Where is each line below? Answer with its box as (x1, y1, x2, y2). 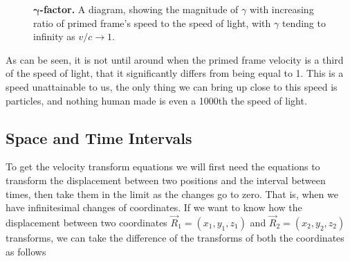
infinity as (33, 29, 75, 44)
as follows (6, 244, 46, 258)
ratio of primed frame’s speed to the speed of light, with (33, 15, 271, 30)
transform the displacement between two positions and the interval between (6, 172, 326, 187)
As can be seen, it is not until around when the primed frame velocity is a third (6, 52, 344, 66)
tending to (282, 15, 326, 30)
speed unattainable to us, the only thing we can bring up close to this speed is (6, 79, 338, 93)
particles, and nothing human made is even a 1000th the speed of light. (6, 93, 307, 107)
